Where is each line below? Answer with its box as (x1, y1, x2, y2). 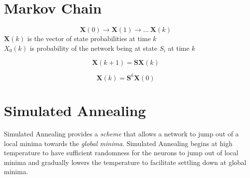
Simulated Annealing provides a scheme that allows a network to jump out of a (4, 128, 239, 138)
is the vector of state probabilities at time (27, 33, 151, 44)
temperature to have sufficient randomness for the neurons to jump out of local (4, 148, 238, 158)
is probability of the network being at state (29, 43, 158, 53)
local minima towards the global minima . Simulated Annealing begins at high (4, 138, 233, 148)
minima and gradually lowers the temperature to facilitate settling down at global (4, 157, 247, 167)
